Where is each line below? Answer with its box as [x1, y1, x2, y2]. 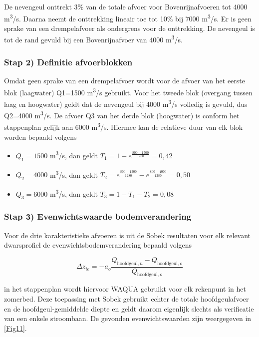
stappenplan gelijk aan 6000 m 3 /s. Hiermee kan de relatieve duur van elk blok [4, 120, 243, 132]
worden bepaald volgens [4, 131, 77, 142]
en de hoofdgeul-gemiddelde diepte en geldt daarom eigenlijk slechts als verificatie [4, 303, 254, 314]
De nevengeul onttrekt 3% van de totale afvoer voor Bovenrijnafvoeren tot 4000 [4, 1, 248, 11]
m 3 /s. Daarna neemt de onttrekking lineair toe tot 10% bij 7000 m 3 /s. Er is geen [4, 11, 252, 23]
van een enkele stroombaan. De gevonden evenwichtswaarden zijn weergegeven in [4, 313, 252, 324]
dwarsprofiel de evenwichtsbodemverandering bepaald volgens [4, 240, 192, 250]
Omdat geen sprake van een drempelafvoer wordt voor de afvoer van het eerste [4, 75, 245, 85]
